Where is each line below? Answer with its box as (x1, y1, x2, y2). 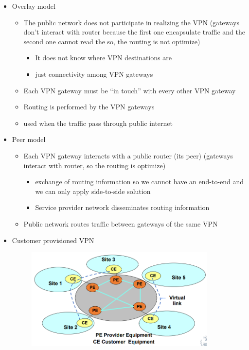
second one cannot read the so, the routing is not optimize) (23, 36, 200, 46)
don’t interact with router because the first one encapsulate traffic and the (23, 27, 246, 37)
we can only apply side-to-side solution (35, 186, 151, 196)
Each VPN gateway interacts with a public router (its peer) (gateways (23, 150, 233, 160)
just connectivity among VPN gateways (35, 69, 153, 79)
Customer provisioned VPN (12, 235, 94, 245)
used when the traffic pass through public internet (23, 118, 173, 128)
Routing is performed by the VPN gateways (23, 102, 155, 112)
